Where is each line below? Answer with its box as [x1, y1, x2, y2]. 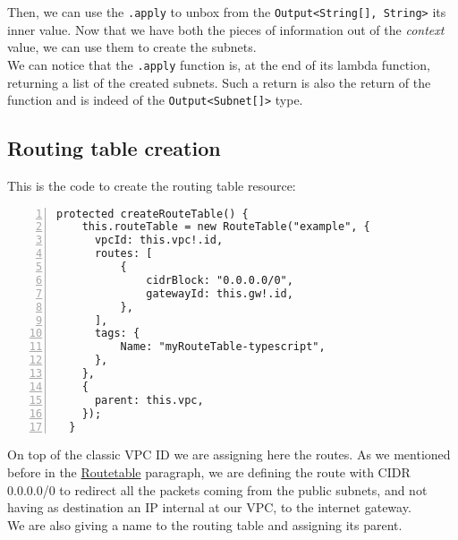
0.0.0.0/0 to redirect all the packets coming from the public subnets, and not [7, 480, 428, 499]
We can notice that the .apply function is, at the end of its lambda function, [7, 55, 430, 73]
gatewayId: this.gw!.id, [146, 287, 293, 300]
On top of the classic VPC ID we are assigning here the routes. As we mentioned [7, 445, 451, 464]
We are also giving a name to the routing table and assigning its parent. [7, 515, 403, 534]
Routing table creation [7, 134, 221, 162]
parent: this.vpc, [94, 393, 204, 407]
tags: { [94, 327, 140, 340]
